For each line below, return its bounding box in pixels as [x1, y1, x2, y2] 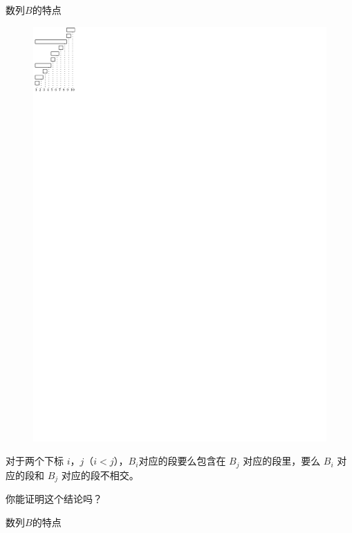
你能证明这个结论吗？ [6, 492, 102, 506]
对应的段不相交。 [61, 467, 139, 482]
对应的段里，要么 [243, 453, 321, 468]
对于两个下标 [6, 453, 64, 468]
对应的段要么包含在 [138, 453, 226, 468]
